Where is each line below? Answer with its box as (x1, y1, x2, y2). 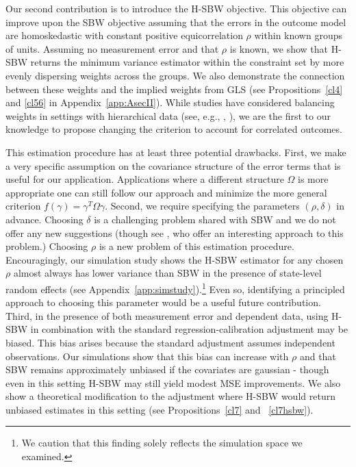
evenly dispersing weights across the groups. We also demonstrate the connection (5, 68, 345, 82)
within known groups (254, 28, 342, 42)
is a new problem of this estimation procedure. (99, 239, 294, 253)
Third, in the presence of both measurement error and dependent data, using (5, 308, 329, 323)
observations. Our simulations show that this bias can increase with (5, 349, 289, 363)
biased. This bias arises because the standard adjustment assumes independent (5, 335, 335, 349)
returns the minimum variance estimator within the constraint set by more (30, 55, 344, 69)
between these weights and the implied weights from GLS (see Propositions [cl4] (5, 81, 343, 96)
